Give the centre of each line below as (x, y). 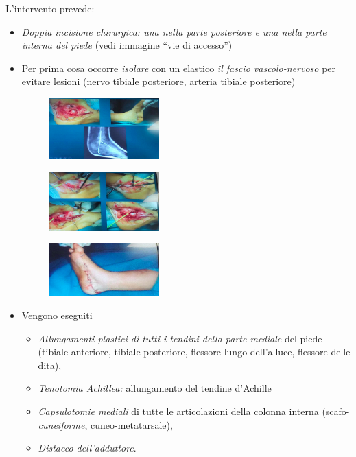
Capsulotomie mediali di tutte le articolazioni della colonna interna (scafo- (194, 411)
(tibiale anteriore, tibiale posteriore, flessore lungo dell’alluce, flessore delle (194, 352)
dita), (50, 365)
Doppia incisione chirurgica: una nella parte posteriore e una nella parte (174, 31)
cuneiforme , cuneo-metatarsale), (105, 424)
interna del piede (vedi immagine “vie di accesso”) (127, 45)
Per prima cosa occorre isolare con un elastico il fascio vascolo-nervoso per (179, 68)
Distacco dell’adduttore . (87, 448)
